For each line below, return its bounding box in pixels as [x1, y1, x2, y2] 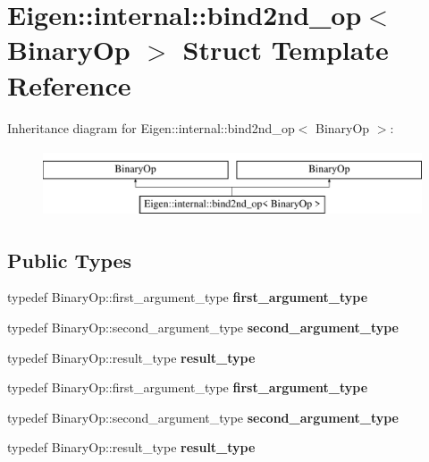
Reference [7, 66, 131, 103]
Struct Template [182, 31, 389, 68]
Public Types [7, 246, 132, 273]
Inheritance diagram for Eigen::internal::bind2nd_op [7, 118, 295, 137]
